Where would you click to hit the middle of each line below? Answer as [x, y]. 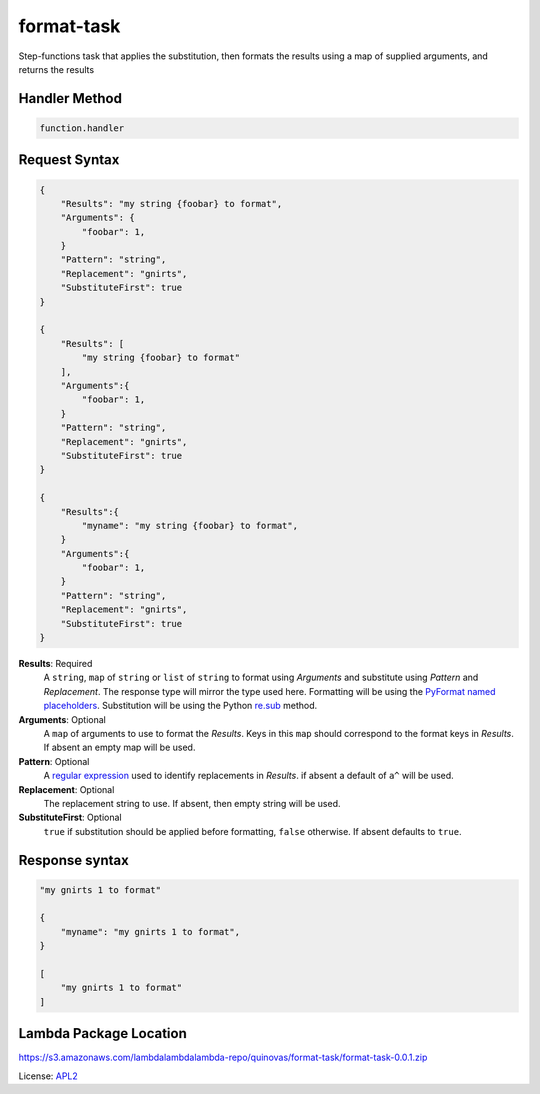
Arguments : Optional [62, 719]
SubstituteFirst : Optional [70, 817]
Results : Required [55, 664]
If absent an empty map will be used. [119, 747]
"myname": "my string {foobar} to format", [190, 525]
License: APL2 [48, 1076]
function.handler [82, 128]
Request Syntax [69, 160]
